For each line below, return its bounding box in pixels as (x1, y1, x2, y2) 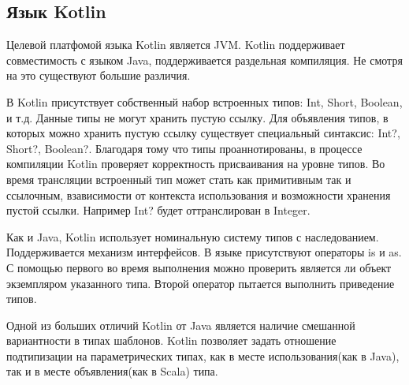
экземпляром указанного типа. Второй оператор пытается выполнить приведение (6, 275, 395, 291)
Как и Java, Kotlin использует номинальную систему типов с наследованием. (6, 228, 379, 245)
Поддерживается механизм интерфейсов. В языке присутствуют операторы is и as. (6, 244, 402, 260)
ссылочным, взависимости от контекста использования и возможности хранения (6, 186, 391, 203)
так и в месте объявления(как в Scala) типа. (6, 363, 218, 379)
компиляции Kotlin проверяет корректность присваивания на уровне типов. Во (6, 155, 385, 172)
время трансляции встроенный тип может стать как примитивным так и (6, 170, 351, 187)
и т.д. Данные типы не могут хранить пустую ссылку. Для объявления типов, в (6, 109, 389, 125)
